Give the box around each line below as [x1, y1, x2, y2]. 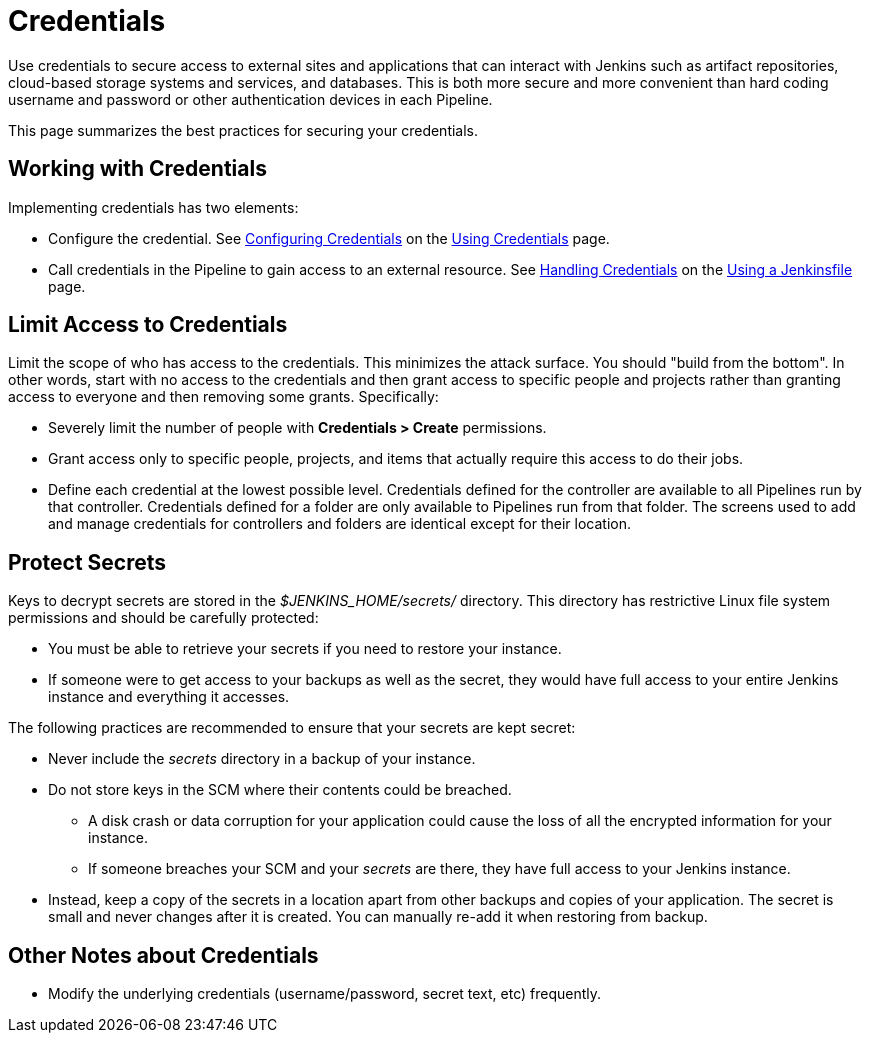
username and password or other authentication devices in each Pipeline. [8, 90, 493, 108]
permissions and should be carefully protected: [8, 609, 319, 627]
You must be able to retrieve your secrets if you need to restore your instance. [48, 640, 562, 658]
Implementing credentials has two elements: [8, 198, 299, 216]
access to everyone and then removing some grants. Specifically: [8, 388, 439, 406]
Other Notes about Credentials [8, 942, 319, 968]
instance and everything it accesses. [48, 688, 290, 706]
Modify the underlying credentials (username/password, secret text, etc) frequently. [48, 985, 602, 1003]
